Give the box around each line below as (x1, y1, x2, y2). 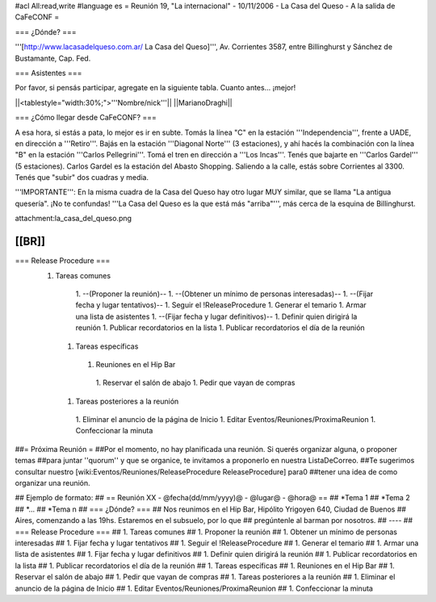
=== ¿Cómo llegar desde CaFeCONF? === (15, 113, 157, 123)
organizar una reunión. (15, 479, 90, 488)
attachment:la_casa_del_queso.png (15, 214, 132, 224)
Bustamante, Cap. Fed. (15, 53, 91, 63)
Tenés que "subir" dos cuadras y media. (15, 173, 149, 182)
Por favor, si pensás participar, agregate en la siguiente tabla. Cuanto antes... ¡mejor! (15, 83, 296, 93)
